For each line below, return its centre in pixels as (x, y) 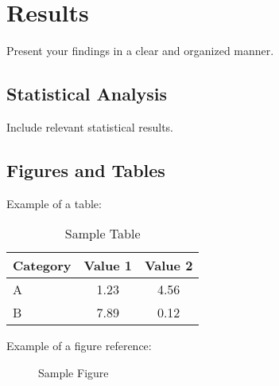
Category (42, 266)
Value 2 (169, 266)
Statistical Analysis (87, 94)
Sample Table (103, 234)
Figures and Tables (86, 169)
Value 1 (108, 266)
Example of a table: (54, 203)
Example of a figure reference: (79, 346)
